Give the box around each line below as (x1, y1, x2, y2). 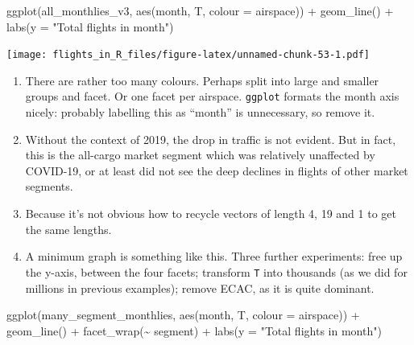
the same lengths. (25, 220, 112, 237)
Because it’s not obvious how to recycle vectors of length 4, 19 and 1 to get (25, 205, 396, 222)
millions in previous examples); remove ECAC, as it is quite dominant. (25, 279, 375, 296)
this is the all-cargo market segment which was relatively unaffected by (25, 146, 375, 163)
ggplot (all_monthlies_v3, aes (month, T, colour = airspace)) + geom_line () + (6, 2, 394, 18)
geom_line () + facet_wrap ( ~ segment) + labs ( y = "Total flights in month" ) (6, 322, 382, 339)
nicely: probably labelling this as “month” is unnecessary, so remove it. (25, 104, 375, 121)
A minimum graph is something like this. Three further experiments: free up (25, 248, 403, 265)
